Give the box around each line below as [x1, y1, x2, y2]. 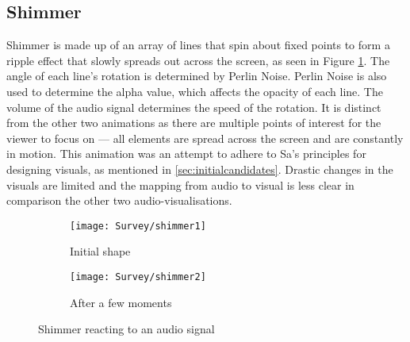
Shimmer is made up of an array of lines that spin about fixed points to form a [6, 37, 390, 53]
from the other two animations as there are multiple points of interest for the [6, 114, 381, 131]
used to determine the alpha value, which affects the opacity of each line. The [6, 83, 383, 99]
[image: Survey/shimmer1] [70, 220, 206, 232]
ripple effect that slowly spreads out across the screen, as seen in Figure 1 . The [6, 52, 390, 68]
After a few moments [70, 294, 172, 310]
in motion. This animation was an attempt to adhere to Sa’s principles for [6, 145, 366, 162]
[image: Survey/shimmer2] [70, 271, 206, 282]
